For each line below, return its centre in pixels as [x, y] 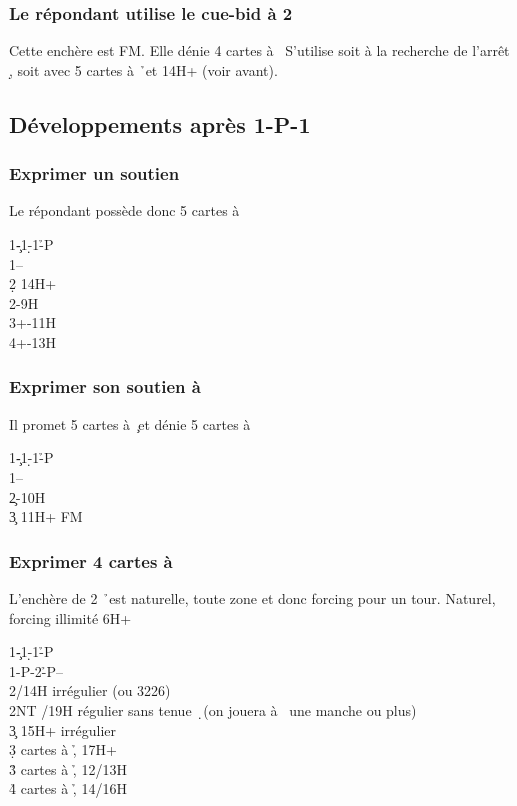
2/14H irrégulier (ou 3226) [90, 690]
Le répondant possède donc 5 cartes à [124, 210]
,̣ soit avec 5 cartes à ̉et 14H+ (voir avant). [143, 69]
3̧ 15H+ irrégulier [63, 729]
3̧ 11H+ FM [46, 516]
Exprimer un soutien [94, 173]
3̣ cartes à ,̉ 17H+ [63, 749]
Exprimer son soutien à [105, 386]
